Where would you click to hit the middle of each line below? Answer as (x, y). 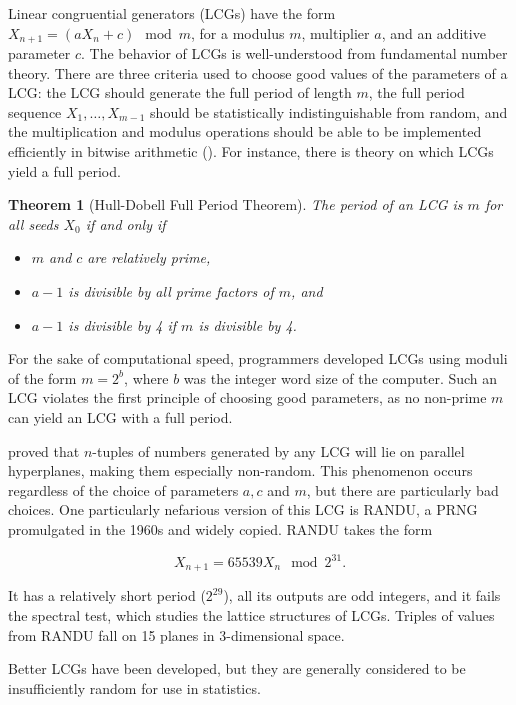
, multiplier (335, 32)
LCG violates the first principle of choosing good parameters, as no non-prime (247, 397)
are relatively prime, (149, 257)
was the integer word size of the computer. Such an (340, 377)
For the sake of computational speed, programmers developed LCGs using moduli (258, 358)
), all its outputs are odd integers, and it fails (362, 595)
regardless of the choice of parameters (123, 489)
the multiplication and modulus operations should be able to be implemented (245, 131)
